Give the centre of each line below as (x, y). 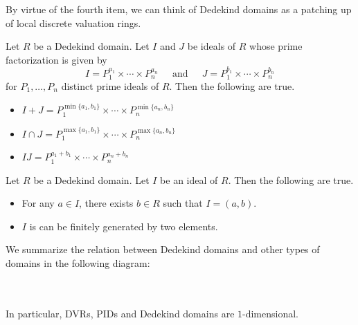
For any (38, 203)
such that (183, 203)
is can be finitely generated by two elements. (124, 226)
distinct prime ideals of (110, 86)
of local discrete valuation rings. (73, 22)
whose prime (276, 46)
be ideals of (212, 46)
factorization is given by (56, 59)
